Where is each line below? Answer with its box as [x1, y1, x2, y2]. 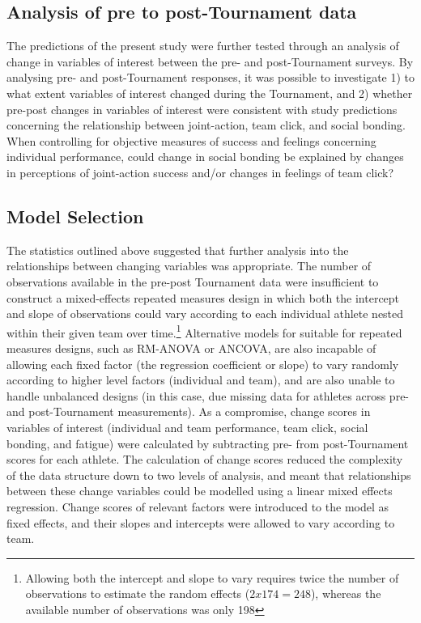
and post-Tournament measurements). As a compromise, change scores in [6, 403, 371, 420]
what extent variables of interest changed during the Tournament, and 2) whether [6, 84, 413, 101]
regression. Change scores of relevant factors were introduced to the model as [6, 498, 389, 515]
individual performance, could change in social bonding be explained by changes [6, 148, 404, 165]
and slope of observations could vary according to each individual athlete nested [6, 305, 404, 322]
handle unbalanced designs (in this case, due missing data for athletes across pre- [6, 387, 410, 404]
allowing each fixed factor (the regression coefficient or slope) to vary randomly [6, 355, 399, 372]
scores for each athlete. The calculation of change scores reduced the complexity [6, 451, 403, 468]
